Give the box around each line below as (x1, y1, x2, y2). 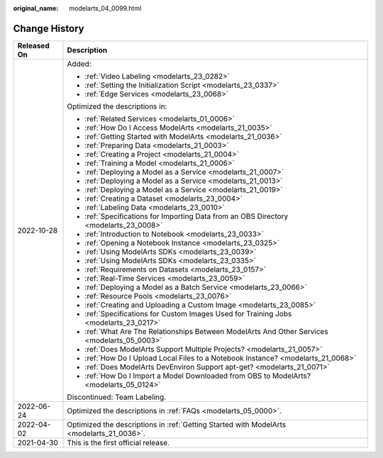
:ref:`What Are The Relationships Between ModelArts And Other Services (84, 326, 329, 336)
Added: (67, 59, 91, 69)
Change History (13, 22, 84, 35)
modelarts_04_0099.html (69, 4, 142, 12)
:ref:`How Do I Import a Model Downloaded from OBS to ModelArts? (84, 371, 311, 381)
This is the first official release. (67, 437, 170, 447)
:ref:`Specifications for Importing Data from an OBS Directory (84, 211, 289, 221)
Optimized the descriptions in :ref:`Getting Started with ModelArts (67, 419, 287, 429)
